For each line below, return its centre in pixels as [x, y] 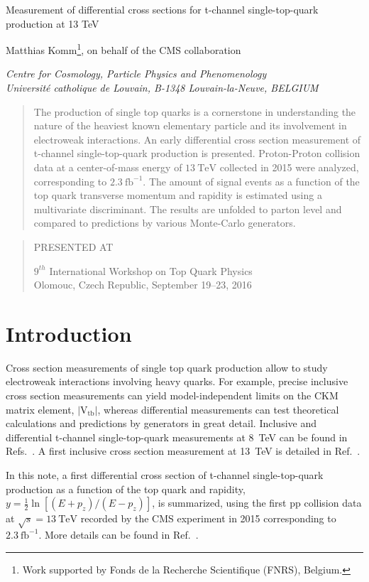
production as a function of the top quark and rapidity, [126, 489]
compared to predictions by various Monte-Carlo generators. [165, 223]
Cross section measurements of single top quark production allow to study [167, 367]
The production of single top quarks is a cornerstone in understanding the [195, 111]
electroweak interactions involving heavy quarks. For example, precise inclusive [177, 381]
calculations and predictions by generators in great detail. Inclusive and [161, 423]
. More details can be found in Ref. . [119, 534]
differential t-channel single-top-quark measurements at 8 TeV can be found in [177, 437]
